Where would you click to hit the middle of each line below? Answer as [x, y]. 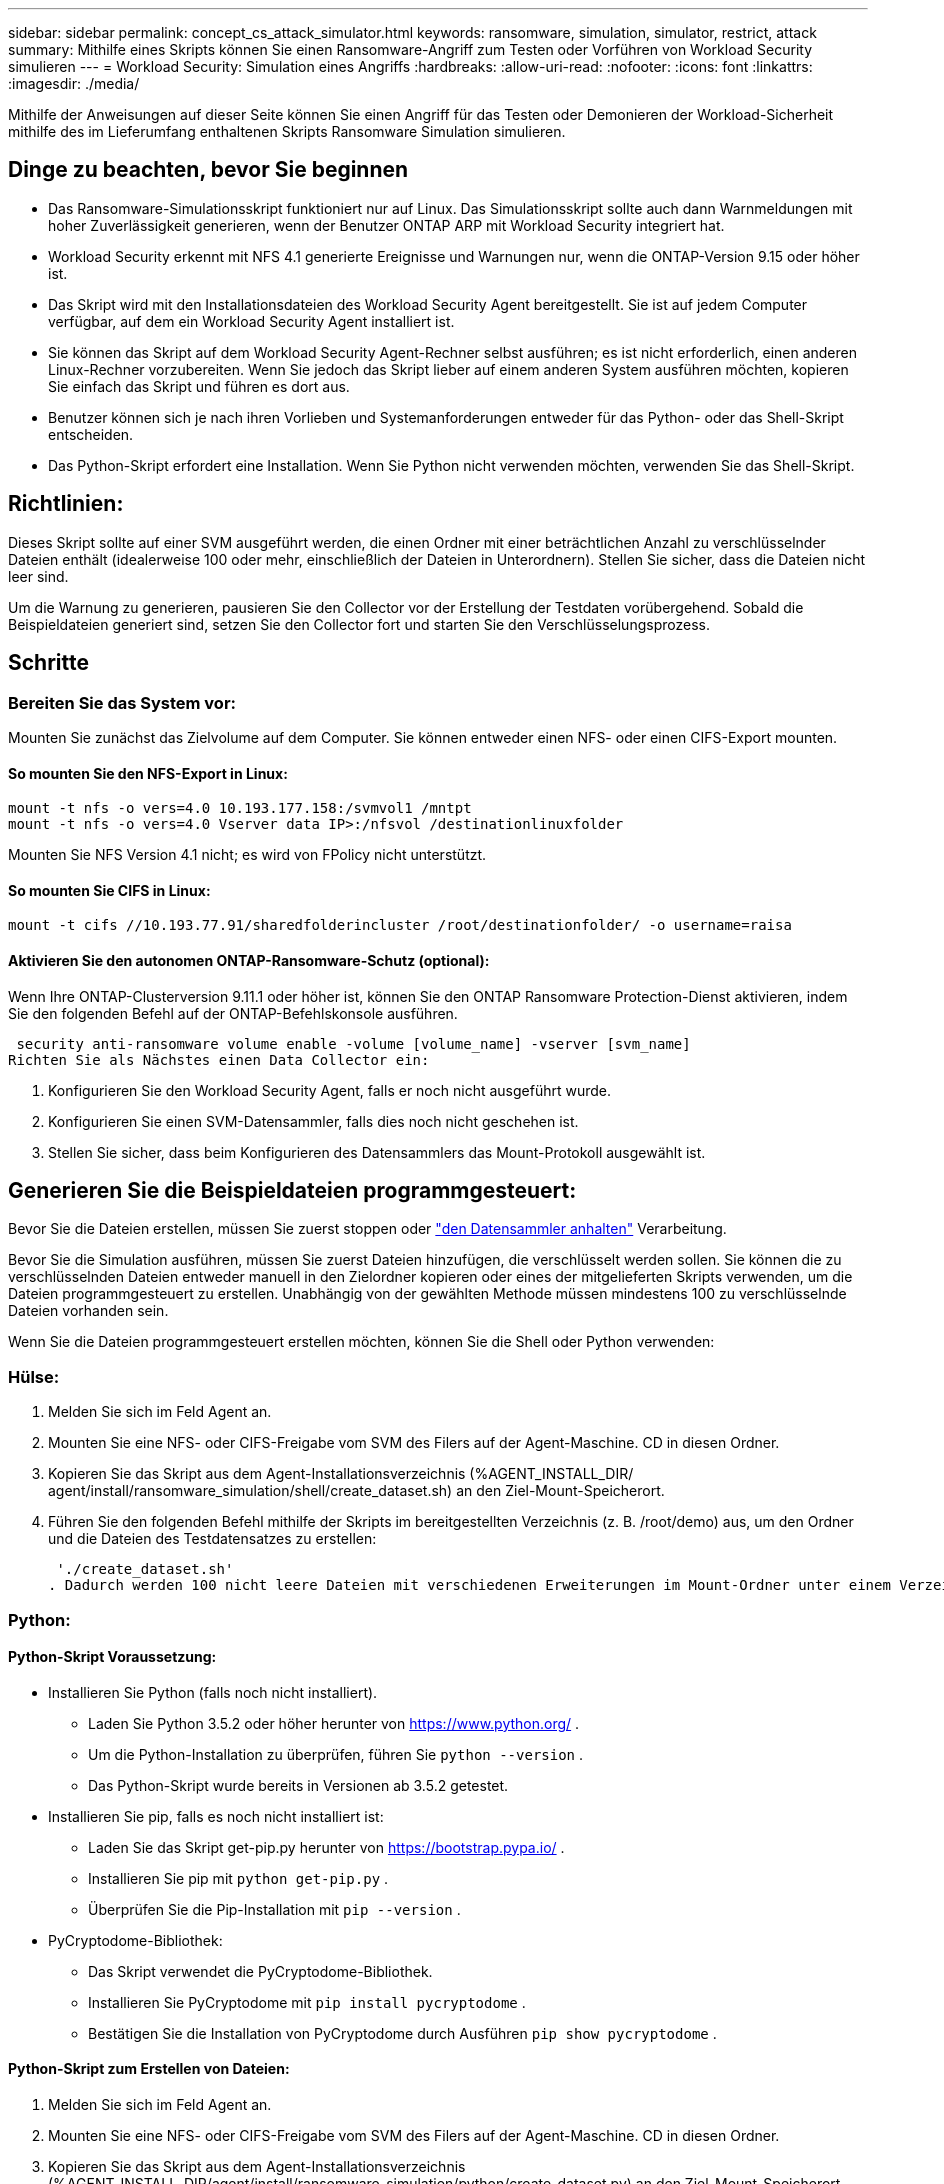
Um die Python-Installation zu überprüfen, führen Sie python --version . [336, 1754]
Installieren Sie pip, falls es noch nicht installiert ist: [216, 1816]
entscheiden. [91, 434]
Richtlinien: [66, 504]
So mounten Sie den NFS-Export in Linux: [148, 773]
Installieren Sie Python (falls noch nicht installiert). [213, 1692]
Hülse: [34, 1376]
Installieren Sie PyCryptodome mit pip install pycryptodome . [307, 2002]
